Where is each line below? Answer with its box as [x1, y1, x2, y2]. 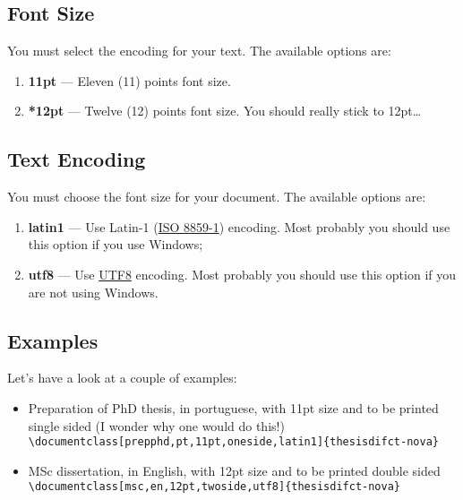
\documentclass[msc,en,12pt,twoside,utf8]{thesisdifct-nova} [28, 480, 401, 494]
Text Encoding [7, 145, 146, 173]
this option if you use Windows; [28, 235, 203, 254]
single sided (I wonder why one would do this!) [28, 416, 285, 435]
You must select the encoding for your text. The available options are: [7, 41, 391, 60]
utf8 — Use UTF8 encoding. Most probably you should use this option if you [28, 264, 457, 283]
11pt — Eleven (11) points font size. [28, 71, 231, 90]
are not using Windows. [28, 282, 159, 301]
